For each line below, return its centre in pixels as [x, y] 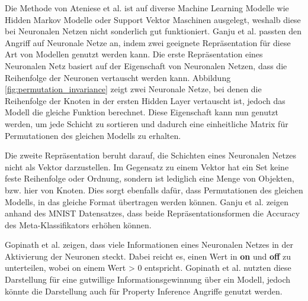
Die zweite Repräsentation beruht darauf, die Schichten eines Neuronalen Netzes [150, 155]
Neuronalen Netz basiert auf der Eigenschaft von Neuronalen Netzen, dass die [146, 65]
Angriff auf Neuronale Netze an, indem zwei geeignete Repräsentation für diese [148, 42]
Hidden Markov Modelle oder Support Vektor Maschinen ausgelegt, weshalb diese [153, 19]
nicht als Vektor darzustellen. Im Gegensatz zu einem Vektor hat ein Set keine [147, 166]
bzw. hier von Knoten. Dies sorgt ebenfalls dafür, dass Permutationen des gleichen [154, 190]
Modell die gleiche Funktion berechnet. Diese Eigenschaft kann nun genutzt [142, 112]
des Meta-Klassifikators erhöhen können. [78, 224]
